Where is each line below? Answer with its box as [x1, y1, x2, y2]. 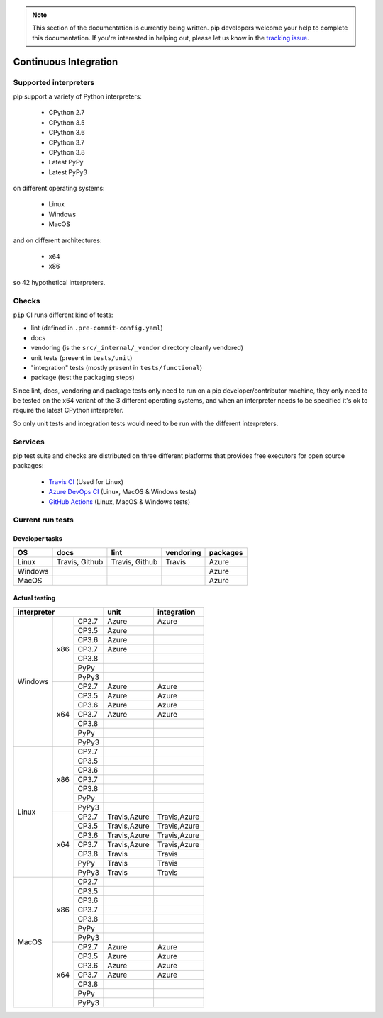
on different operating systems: [13, 184, 106, 193]
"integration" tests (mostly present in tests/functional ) [30, 363, 203, 371]
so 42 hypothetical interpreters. [13, 278, 106, 286]
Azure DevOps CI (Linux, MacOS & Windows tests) [48, 488, 196, 496]
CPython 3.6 [48, 128, 85, 137]
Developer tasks [13, 535, 63, 543]
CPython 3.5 [48, 118, 85, 127]
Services [13, 437, 45, 447]
